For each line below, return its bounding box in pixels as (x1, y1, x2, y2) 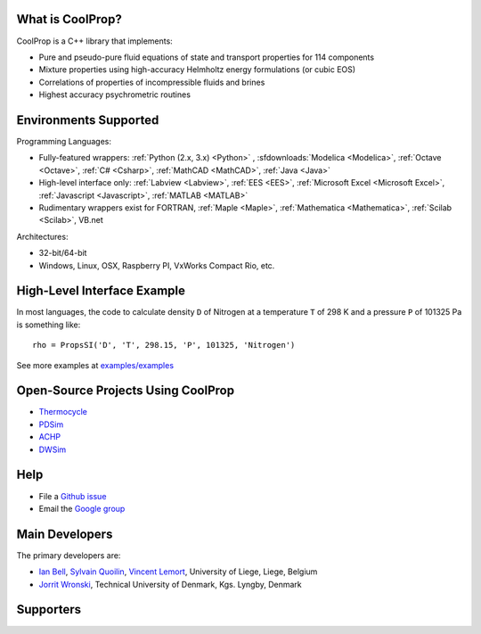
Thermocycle (38, 407, 88, 417)
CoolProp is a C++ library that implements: (16, 36, 173, 46)
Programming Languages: (16, 136, 111, 146)
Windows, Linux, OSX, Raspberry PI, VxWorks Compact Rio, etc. (38, 259, 275, 271)
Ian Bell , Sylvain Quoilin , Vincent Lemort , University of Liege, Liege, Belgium (38, 566, 318, 577)
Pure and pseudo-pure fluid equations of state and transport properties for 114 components (38, 52, 374, 62)
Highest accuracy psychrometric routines (38, 89, 192, 100)
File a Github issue (38, 490, 107, 501)
